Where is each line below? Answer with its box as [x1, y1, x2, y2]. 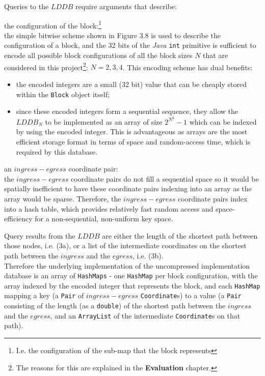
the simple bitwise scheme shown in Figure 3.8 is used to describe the [4, 30, 221, 40]
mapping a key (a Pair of [4, 290, 84, 301]
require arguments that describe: [75, 1, 177, 11]
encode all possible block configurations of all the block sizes [4, 50, 193, 61]
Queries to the [4, 1, 49, 11]
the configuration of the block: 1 [4, 18, 102, 31]
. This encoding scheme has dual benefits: [122, 62, 253, 72]
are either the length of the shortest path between [102, 230, 258, 241]
